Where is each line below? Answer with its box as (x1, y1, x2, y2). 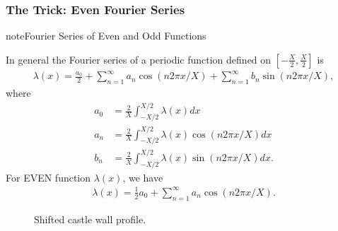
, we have (122, 170, 163, 184)
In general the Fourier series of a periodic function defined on (6, 52, 272, 66)
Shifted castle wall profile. (34, 211, 146, 226)
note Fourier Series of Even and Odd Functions (6, 28, 206, 43)
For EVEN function (6, 170, 91, 184)
